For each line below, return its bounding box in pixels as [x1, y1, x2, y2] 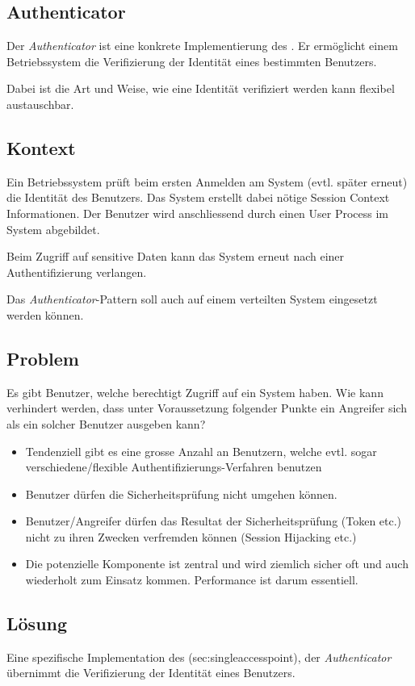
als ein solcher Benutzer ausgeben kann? [6, 415, 206, 432]
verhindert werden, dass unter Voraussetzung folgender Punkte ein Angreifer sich [6, 399, 407, 416]
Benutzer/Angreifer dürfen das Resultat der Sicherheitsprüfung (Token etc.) [25, 512, 402, 529]
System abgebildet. [6, 220, 100, 237]
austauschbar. [6, 95, 74, 112]
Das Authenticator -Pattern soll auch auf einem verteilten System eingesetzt [6, 291, 378, 307]
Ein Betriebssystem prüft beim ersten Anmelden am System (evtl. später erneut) [6, 173, 408, 190]
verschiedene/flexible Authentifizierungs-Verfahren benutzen [25, 458, 322, 475]
